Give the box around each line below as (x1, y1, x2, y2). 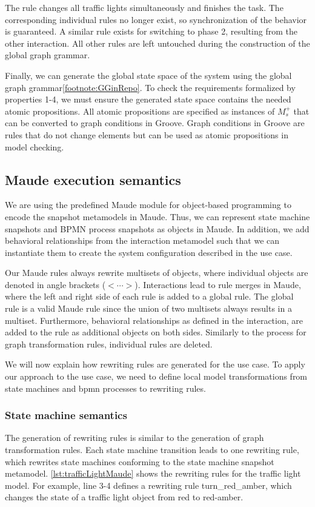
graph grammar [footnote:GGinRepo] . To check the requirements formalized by (5, 81, 296, 93)
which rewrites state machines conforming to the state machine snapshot (5, 455, 274, 468)
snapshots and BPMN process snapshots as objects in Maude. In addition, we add (5, 222, 310, 235)
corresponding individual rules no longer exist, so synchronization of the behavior (5, 13, 307, 25)
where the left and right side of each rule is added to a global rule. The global (5, 290, 294, 303)
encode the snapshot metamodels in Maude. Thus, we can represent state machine (5, 210, 310, 223)
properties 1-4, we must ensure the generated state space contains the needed (5, 93, 291, 106)
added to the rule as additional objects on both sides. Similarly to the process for (5, 326, 307, 338)
